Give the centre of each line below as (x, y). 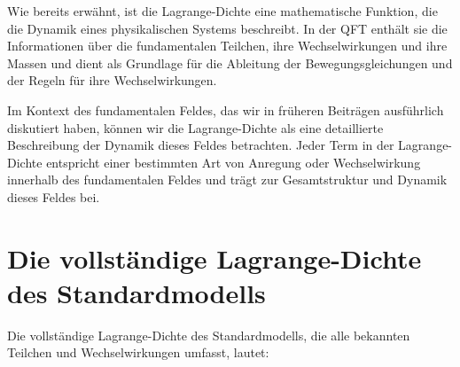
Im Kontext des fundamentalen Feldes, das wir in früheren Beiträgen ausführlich (226, 109)
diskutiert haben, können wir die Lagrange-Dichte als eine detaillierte (195, 127)
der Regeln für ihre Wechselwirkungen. (112, 80)
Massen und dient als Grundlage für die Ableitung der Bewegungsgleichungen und (230, 62)
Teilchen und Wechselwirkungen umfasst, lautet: (138, 352)
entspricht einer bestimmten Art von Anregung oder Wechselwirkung (234, 162)
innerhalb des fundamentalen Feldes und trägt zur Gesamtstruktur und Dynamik (227, 180)
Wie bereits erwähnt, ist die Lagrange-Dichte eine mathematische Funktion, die (222, 11)
